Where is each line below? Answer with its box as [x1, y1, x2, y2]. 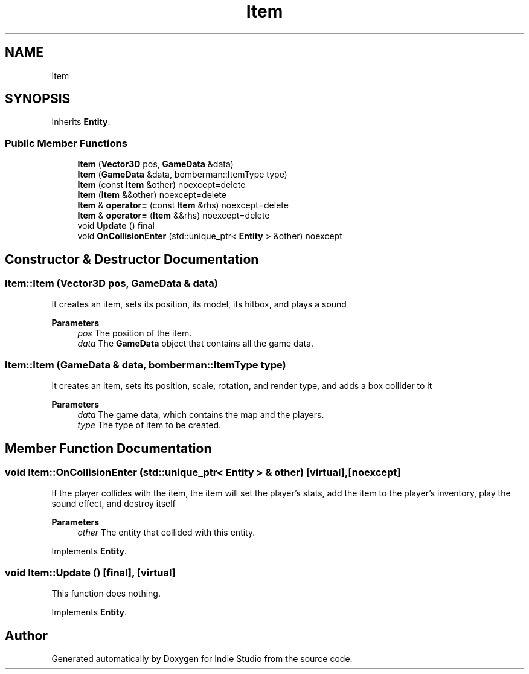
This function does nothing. [51, 588, 161, 599]
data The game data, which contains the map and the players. [77, 409, 324, 420]
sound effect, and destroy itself [51, 498, 176, 509]
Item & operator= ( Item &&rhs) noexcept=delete [77, 210, 270, 221]
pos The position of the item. [77, 328, 192, 339]
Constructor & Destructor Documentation [5, 251, 259, 267]
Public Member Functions [5, 136, 127, 149]
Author [5, 627, 48, 643]
